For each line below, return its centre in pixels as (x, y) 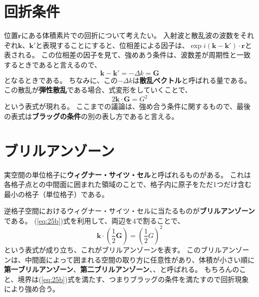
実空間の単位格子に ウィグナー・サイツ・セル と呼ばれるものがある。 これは (128, 174)
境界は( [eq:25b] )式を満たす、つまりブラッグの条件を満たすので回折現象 (133, 279)
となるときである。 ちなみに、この (61, 80)
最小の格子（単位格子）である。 (56, 194)
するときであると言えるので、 (53, 64)
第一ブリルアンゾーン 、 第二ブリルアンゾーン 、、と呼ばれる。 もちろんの (122, 269)
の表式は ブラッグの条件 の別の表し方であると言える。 (91, 116)
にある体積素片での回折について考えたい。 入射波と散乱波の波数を (130, 35)
